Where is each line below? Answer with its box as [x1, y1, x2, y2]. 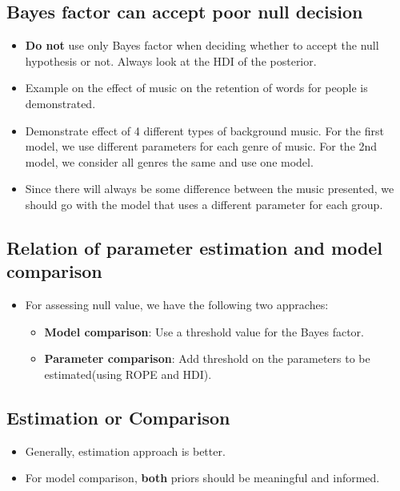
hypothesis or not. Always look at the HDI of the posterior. [25, 52, 317, 69]
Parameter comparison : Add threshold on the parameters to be [44, 350, 370, 367]
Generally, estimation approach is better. [25, 442, 226, 459]
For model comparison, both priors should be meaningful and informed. [25, 469, 380, 486]
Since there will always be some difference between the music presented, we [25, 180, 394, 197]
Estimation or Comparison [6, 404, 230, 429]
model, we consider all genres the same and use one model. [25, 153, 314, 170]
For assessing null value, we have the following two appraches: [25, 296, 329, 313]
